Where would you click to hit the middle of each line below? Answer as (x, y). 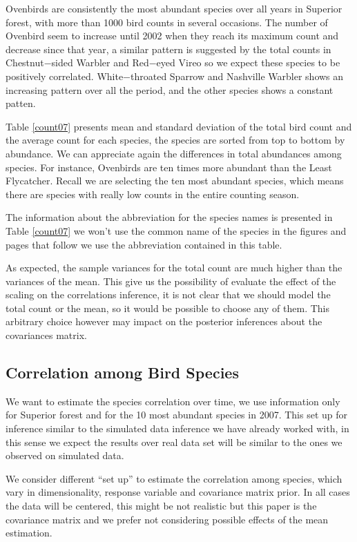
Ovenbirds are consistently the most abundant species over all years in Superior (174, 8)
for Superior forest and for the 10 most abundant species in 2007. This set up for (176, 415)
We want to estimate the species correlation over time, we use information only (173, 401)
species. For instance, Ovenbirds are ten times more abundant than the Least (169, 167)
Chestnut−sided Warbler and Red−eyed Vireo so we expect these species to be (173, 62)
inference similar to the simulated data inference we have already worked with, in (177, 428)
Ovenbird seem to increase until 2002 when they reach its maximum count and (172, 36)
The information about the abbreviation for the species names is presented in (169, 217)
